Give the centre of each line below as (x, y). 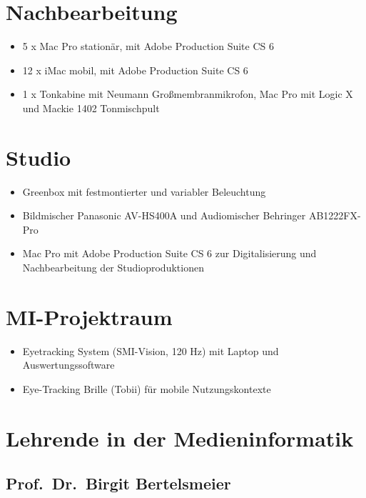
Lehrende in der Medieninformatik (180, 438)
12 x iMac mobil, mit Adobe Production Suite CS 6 (135, 70)
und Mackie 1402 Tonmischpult (91, 108)
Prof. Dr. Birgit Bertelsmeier (118, 483)
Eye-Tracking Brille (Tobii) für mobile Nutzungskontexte (147, 388)
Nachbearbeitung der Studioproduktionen (113, 267)
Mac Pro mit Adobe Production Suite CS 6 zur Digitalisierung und (169, 253)
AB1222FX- (335, 215)
